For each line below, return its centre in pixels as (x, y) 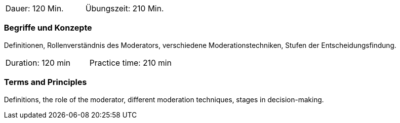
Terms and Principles (45, 82)
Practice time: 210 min (131, 62)
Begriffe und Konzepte (48, 28)
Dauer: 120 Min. (35, 8)
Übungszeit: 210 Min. (125, 8)
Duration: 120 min (38, 62)
